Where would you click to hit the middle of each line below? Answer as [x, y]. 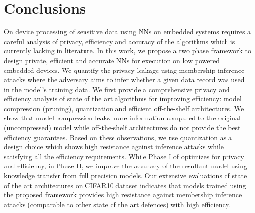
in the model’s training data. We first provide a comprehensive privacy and [117, 89]
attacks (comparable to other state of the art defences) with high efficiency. [117, 204]
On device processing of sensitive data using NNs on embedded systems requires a [127, 32]
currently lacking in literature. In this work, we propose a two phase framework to [127, 51]
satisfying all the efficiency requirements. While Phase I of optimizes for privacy [124, 156]
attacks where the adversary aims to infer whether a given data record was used [124, 80]
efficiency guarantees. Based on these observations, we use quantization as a [118, 137]
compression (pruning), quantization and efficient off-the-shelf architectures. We [124, 108]
